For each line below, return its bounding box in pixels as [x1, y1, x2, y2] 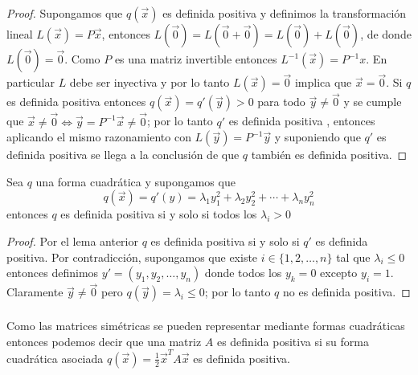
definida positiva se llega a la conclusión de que [6, 146, 240, 163]
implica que [294, 74, 352, 91]
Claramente [6, 283, 64, 300]
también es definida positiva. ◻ [251, 146, 408, 163]
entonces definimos [6, 264, 99, 281]
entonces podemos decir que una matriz [6, 332, 202, 349]
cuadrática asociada [6, 349, 104, 366]
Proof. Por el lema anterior [6, 233, 138, 250]
